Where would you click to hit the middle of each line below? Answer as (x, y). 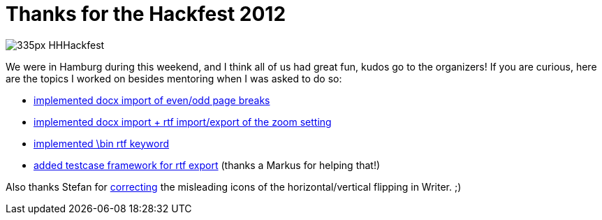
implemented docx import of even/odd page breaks (152, 100)
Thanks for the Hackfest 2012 (146, 14)
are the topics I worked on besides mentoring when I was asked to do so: (174, 78)
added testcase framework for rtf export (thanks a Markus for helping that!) (207, 165)
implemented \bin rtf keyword (101, 143)
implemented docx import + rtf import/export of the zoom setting (183, 122)
